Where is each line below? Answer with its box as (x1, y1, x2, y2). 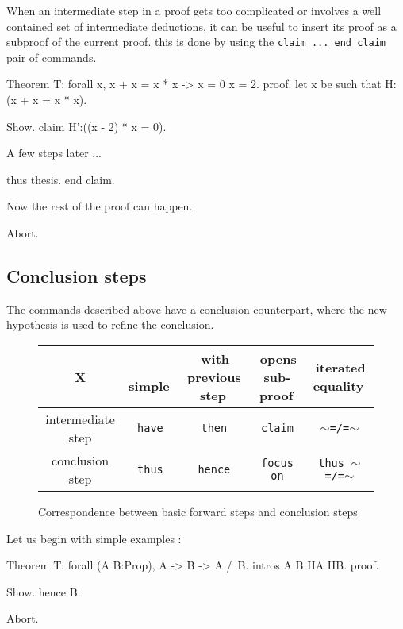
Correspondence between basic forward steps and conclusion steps (38, 503, 358, 519)
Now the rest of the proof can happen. (6, 198, 193, 214)
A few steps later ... (6, 145, 102, 161)
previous (186, 367, 241, 386)
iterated (315, 358, 366, 377)
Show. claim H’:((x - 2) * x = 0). (6, 118, 167, 134)
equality (313, 376, 364, 396)
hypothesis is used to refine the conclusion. (6, 316, 214, 333)
